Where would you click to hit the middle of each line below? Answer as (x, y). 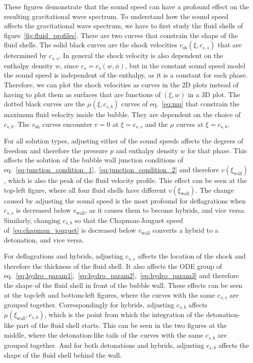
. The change (215, 190)
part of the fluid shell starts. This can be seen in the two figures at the (121, 325)
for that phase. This (217, 150)
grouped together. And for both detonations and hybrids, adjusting (104, 345)
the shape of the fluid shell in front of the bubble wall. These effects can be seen (123, 285)
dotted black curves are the (45, 104)
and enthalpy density (147, 150)
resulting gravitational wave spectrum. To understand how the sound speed (116, 16)
